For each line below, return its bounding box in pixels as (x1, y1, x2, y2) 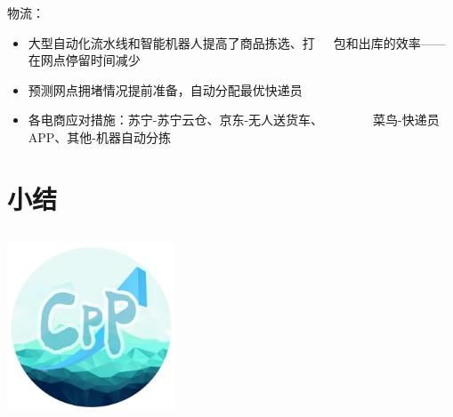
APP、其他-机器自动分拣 (28, 127, 172, 146)
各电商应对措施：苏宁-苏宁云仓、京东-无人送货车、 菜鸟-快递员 (28, 110, 440, 129)
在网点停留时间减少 (28, 51, 141, 69)
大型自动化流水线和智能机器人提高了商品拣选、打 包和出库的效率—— (28, 33, 446, 52)
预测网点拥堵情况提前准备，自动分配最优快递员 (28, 80, 303, 99)
